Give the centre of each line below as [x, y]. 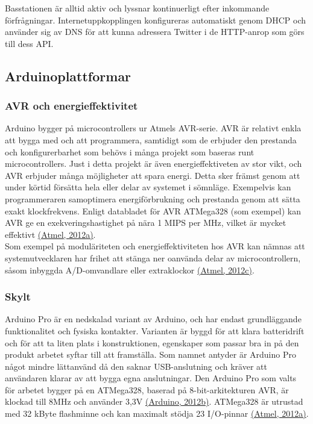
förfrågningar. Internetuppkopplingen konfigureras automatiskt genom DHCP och [156, 20]
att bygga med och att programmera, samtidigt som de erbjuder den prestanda [151, 139]
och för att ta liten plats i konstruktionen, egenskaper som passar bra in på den [152, 342]
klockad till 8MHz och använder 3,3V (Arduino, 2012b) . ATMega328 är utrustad [154, 401]
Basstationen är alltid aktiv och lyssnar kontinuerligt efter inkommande [137, 8]
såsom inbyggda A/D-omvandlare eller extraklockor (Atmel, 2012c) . [130, 270]
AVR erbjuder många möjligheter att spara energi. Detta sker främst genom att [153, 175]
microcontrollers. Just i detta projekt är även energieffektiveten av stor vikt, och [153, 164]
